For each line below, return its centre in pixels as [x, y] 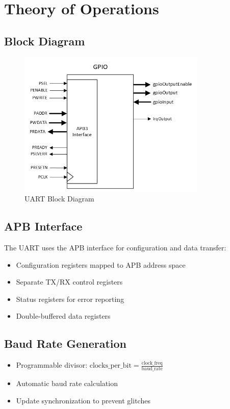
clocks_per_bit [110, 366]
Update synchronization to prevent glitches [83, 400]
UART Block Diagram [59, 199]
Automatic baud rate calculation [67, 383]
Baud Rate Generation [65, 343]
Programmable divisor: [52, 365]
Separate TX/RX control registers [69, 282]
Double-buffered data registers [63, 316]
